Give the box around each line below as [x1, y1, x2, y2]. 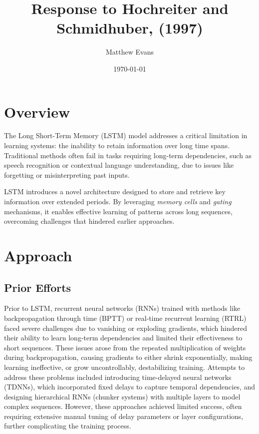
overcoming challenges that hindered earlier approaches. [4, 216, 175, 226]
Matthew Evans [106, 47, 154, 57]
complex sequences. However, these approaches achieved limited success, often [4, 401, 242, 411]
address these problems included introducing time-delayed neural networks [4, 371, 232, 382]
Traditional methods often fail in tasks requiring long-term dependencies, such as [4, 150, 252, 160]
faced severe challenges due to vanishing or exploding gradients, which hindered [4, 322, 247, 333]
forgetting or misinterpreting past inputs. [4, 169, 130, 180]
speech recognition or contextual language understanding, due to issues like [4, 160, 234, 170]
